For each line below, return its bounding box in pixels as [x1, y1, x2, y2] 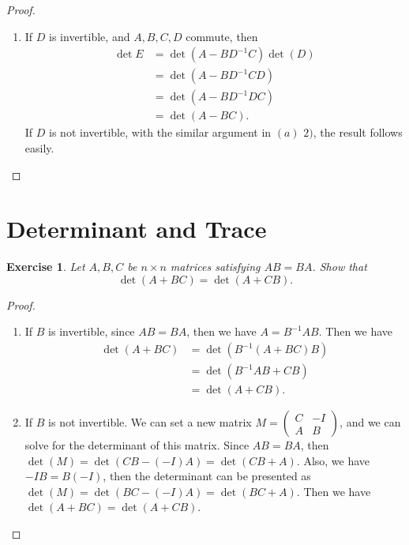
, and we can [340, 414, 401, 430]
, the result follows [313, 124, 403, 141]
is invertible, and [49, 28, 130, 44]
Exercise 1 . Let [6, 258, 85, 275]
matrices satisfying [170, 258, 261, 275]
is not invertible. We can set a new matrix [48, 414, 252, 430]
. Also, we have [296, 452, 370, 468]
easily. [24, 139, 54, 156]
